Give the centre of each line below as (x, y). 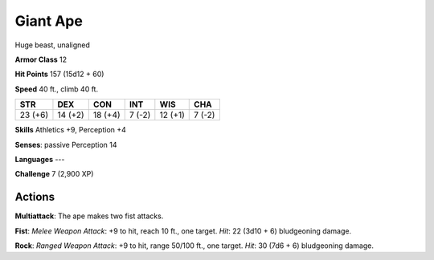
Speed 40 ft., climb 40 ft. (57, 89)
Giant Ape (49, 21)
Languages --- (40, 159)
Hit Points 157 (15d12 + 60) (59, 74)
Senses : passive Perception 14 (66, 144)
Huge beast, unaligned (52, 45)
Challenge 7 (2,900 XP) (54, 174)
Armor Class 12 (41, 59)
